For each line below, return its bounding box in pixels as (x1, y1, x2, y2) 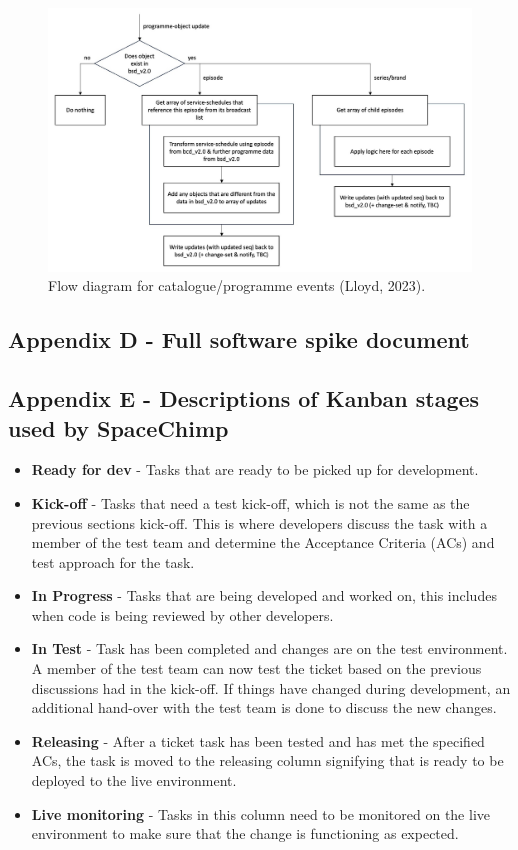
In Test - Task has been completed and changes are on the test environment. (31, 638, 508, 659)
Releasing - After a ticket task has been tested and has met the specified (31, 730, 485, 751)
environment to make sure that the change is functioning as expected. (31, 823, 459, 844)
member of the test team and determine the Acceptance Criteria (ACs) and (31, 532, 495, 553)
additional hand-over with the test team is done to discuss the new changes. (31, 697, 497, 718)
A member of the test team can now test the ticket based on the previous (31, 658, 482, 679)
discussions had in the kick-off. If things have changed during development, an (31, 677, 511, 698)
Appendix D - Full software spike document (8, 324, 470, 355)
